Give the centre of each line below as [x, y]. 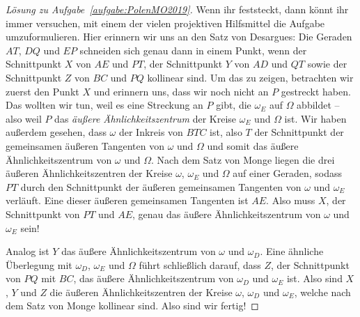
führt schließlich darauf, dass [200, 264]
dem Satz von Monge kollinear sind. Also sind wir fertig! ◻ [132, 306]
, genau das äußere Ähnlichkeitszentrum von [226, 214]
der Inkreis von [151, 132]
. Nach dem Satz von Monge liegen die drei [243, 159]
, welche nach [322, 292]
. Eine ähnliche [292, 251]
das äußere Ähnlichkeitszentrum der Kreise [146, 118]
